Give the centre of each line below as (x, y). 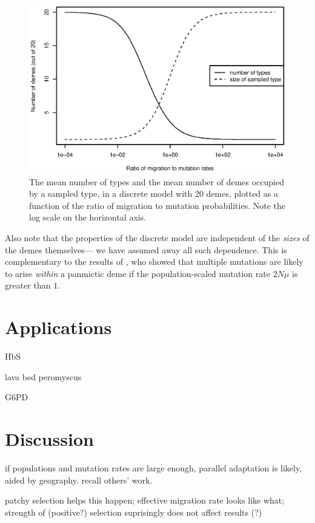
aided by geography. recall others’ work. (79, 480)
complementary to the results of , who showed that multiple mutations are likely (154, 261)
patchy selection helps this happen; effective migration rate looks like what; (145, 500)
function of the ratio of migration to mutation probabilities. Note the (157, 205)
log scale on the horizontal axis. (88, 217)
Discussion (49, 439)
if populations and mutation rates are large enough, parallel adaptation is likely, (154, 467)
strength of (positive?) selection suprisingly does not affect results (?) (134, 512)
